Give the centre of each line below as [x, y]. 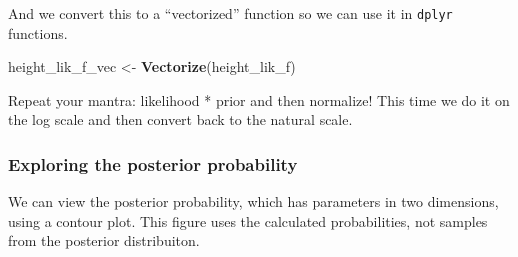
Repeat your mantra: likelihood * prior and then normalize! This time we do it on [259, 99]
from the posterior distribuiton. [104, 240]
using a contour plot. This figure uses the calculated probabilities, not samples [248, 220]
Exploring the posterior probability [153, 163]
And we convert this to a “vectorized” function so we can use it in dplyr [230, 13]
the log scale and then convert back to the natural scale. [180, 119]
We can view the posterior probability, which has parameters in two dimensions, [253, 201]
